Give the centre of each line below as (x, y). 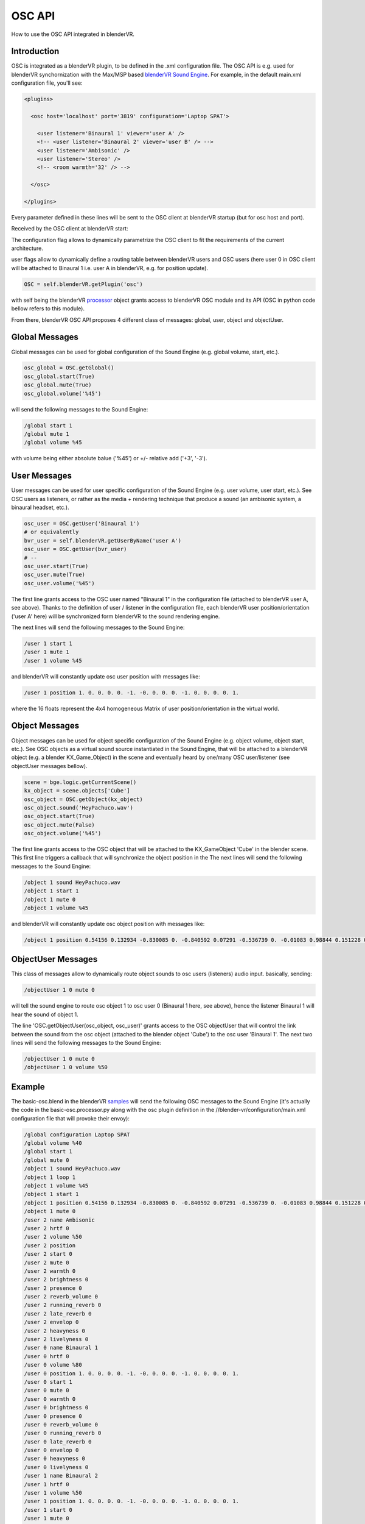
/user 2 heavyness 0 (54, 1331)
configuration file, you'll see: (47, 83)
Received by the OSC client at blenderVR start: (70, 229)
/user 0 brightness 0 (56, 1408)
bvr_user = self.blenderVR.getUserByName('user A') (103, 540)
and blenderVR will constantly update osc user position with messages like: (106, 676)
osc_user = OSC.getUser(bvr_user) (75, 549)
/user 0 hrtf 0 (47, 1356)
